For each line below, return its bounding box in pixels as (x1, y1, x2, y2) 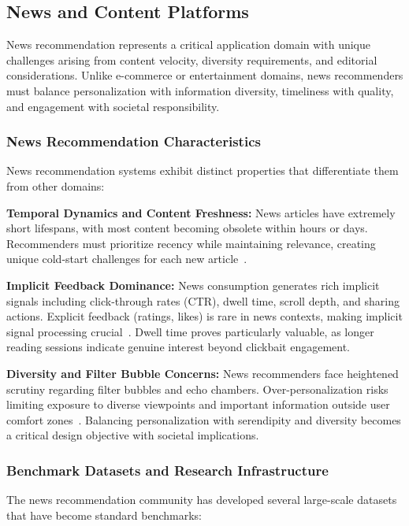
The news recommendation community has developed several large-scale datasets (6, 491, 397, 508)
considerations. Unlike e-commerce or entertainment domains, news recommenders (6, 67, 403, 83)
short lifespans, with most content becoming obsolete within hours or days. (6, 220, 368, 236)
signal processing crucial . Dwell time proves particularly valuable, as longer (6, 323, 374, 339)
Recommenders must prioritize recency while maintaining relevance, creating (6, 235, 376, 251)
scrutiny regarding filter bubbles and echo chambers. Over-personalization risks (6, 380, 389, 397)
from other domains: (6, 177, 105, 194)
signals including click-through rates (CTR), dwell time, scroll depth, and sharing (6, 292, 400, 309)
